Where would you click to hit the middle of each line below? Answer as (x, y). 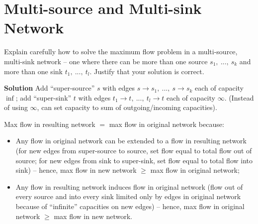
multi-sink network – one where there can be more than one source (106, 61)
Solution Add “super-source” (49, 88)
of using (16, 107)
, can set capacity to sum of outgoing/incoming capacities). (127, 107)
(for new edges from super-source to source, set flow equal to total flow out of (134, 151)
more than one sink (33, 71)
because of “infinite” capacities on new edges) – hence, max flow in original (130, 206)
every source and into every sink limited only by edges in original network (128, 196)
